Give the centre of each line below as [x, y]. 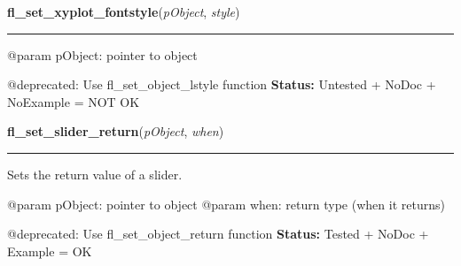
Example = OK [50, 251]
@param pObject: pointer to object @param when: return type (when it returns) [226, 204]
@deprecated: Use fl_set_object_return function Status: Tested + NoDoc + [218, 234]
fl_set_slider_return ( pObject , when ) [116, 131]
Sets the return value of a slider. [95, 174]
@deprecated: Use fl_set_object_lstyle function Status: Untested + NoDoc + [222, 84]
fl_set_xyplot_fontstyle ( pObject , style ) [124, 11]
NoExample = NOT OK [74, 101]
